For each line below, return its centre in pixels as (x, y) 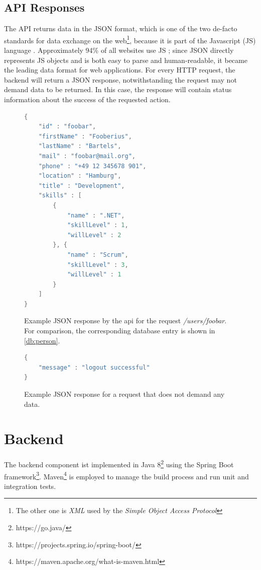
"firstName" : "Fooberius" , (85, 136)
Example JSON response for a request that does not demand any (124, 394)
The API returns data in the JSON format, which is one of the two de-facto (121, 28)
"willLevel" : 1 (94, 275)
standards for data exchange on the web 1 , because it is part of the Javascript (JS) (130, 39)
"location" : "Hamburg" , (80, 176)
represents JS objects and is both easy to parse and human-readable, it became (126, 60)
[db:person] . (42, 340)
